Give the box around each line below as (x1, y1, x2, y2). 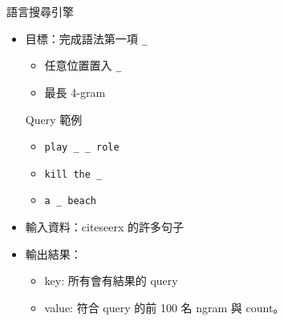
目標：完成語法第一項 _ (25, 30, 148, 46)
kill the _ (44, 168, 103, 180)
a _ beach (44, 195, 97, 207)
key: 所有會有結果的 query (44, 272, 178, 289)
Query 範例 (25, 110, 83, 127)
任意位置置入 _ (44, 57, 122, 74)
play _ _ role (44, 142, 120, 154)
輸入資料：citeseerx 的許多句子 (25, 219, 185, 235)
